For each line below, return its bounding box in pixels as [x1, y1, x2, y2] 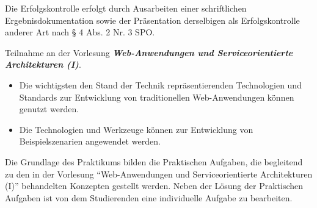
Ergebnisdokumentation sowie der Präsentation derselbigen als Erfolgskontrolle [5, 13, 300, 26]
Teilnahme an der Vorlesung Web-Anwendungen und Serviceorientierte [5, 46, 293, 59]
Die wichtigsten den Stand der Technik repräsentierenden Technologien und [19, 78, 302, 91]
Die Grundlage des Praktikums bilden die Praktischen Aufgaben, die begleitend [5, 155, 303, 168]
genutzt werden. [19, 102, 79, 115]
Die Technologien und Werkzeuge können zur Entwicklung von [19, 123, 253, 135]
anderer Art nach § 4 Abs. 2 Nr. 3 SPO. [5, 26, 155, 38]
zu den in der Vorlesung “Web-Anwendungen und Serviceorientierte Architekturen [5, 167, 313, 180]
